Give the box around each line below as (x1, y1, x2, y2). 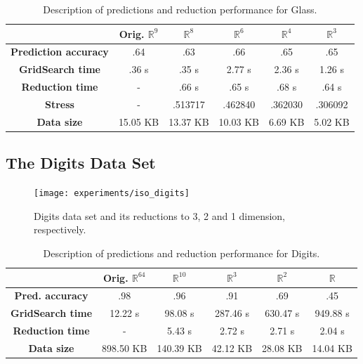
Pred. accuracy (14, 288, 88, 303)
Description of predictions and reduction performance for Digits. (43, 245, 320, 260)
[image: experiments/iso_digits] (34, 188, 190, 199)
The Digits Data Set (6, 152, 156, 174)
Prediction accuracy (11, 44, 109, 59)
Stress (44, 96, 74, 111)
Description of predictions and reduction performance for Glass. (43, 2, 317, 16)
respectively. (34, 222, 86, 237)
